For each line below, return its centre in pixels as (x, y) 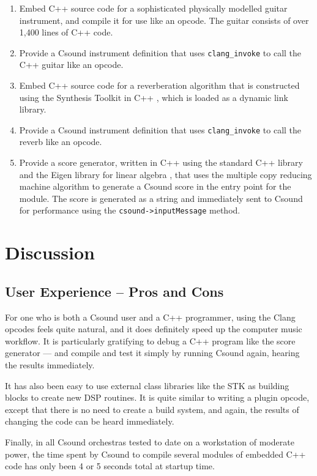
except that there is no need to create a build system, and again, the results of (152, 409)
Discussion (50, 252)
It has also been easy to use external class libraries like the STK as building (147, 385)
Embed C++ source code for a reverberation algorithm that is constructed (159, 85)
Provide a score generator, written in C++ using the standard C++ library (161, 162)
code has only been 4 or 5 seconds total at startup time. (110, 466)
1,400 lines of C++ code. (66, 32)
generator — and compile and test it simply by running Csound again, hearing (152, 353)
